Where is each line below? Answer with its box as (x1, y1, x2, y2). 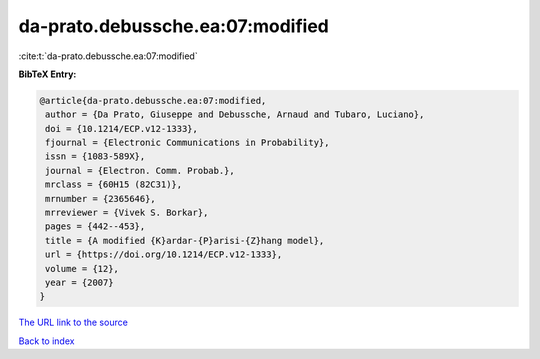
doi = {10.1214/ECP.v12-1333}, (45, 123, 199, 134)
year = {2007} (45, 277, 114, 288)
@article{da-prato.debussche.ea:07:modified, (39, 95, 267, 106)
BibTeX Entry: (18, 68, 77, 80)
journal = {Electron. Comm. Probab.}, (45, 165, 235, 176)
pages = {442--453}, (45, 221, 146, 232)
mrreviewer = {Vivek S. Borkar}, (45, 207, 209, 219)
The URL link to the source (18, 316, 129, 329)
